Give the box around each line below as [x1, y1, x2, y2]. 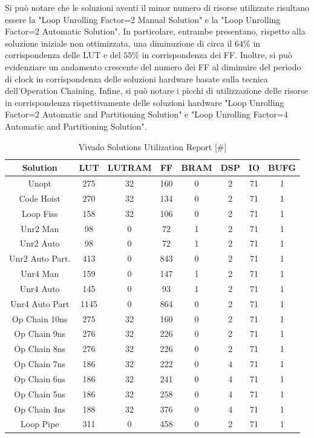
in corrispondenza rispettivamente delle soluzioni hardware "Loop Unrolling [5, 96, 284, 108]
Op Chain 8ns [14, 342, 66, 355]
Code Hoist [19, 191, 61, 204]
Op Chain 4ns [14, 402, 66, 415]
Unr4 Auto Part [10, 297, 70, 310]
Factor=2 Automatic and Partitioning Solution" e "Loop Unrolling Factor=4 [5, 108, 288, 121]
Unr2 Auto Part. [9, 252, 71, 265]
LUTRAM [107, 161, 152, 174]
